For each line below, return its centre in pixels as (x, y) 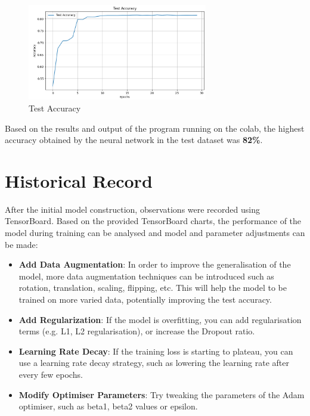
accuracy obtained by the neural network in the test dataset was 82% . (134, 140)
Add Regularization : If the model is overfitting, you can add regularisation (160, 319)
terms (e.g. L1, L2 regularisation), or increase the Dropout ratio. (137, 331)
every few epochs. (51, 374)
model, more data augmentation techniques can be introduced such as (146, 276)
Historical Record (79, 180)
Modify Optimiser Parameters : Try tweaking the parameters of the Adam (162, 394)
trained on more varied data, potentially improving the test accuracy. (145, 299)
